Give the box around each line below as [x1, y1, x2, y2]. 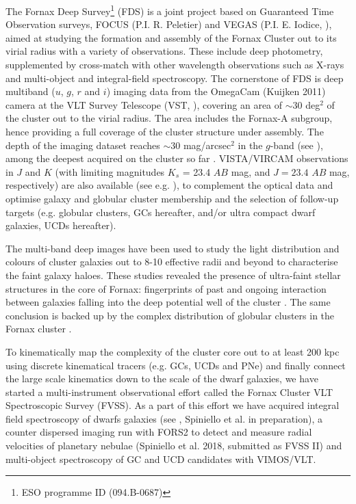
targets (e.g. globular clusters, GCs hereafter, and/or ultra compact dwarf [5, 204, 316, 219]
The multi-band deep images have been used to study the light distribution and [5, 241, 340, 255]
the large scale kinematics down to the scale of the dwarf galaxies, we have [5, 371, 318, 386]
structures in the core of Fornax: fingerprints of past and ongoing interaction [5, 281, 327, 295]
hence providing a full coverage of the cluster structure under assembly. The [5, 124, 324, 138]
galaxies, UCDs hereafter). [5, 218, 116, 233]
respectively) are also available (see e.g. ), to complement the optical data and [5, 178, 333, 192]
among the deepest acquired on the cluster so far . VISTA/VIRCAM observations [5, 151, 348, 165]
